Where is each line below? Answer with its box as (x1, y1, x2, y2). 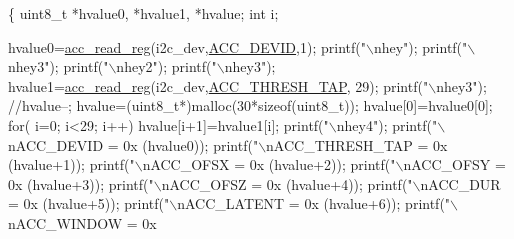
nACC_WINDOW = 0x (8, 212, 157, 233)
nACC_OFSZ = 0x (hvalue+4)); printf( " (161, 173, 413, 194)
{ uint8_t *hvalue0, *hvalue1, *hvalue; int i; (8, 3, 279, 23)
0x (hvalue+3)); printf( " (8, 173, 154, 194)
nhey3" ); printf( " (8, 56, 109, 77)
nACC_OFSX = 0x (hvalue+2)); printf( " (142, 154, 396, 175)
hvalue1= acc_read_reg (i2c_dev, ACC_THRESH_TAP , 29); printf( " (8, 75, 429, 96)
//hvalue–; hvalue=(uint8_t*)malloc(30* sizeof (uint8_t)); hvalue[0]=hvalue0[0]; (8, 95, 493, 116)
